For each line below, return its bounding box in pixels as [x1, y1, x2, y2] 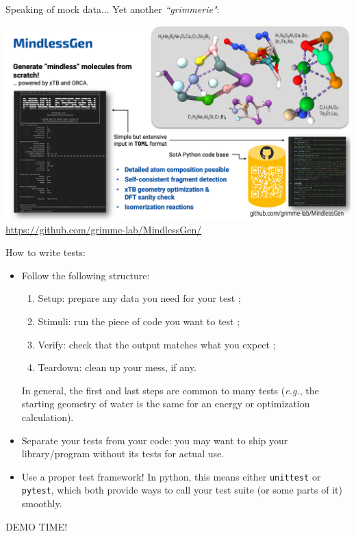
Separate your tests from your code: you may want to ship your [21, 433, 288, 447]
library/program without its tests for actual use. [21, 446, 225, 461]
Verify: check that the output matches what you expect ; [38, 337, 276, 351]
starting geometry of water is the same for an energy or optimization [21, 396, 310, 411]
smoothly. [21, 496, 62, 511]
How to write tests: [5, 245, 86, 259]
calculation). [21, 410, 74, 424]
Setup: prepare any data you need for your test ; [38, 291, 241, 305]
